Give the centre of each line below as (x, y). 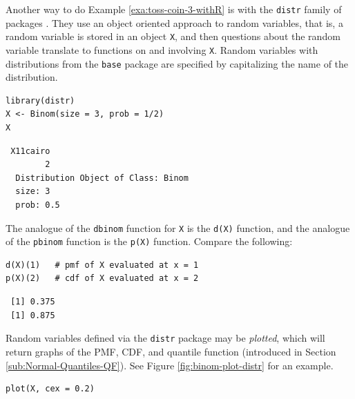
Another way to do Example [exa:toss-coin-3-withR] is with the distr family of (174, 9)
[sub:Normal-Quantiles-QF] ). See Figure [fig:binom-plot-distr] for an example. (170, 365)
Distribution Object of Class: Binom (102, 178)
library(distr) (40, 100)
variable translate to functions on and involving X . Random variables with (162, 49)
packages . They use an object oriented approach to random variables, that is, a (174, 22)
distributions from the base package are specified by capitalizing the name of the (177, 63)
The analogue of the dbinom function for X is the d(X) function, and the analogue (178, 227)
